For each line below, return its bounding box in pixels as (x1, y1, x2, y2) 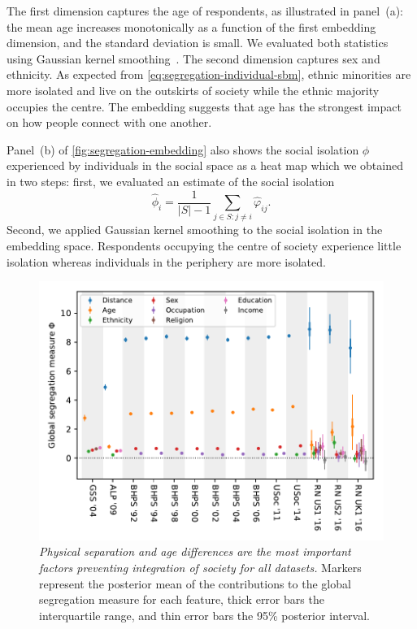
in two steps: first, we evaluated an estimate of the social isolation (7, 172, 335, 189)
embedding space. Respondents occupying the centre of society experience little (7, 236, 402, 254)
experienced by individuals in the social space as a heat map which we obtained (7, 157, 403, 174)
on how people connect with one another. (7, 114, 212, 131)
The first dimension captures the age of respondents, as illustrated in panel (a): (7, 2, 403, 19)
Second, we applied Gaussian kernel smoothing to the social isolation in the (7, 221, 383, 238)
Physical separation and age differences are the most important (39, 543, 351, 560)
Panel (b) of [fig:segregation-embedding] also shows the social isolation (7, 141, 359, 158)
